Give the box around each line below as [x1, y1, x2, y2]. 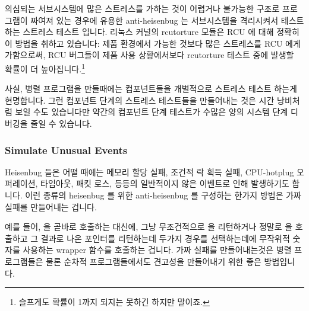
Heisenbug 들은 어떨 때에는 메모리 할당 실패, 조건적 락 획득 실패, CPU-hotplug [5, 165, 294, 178]
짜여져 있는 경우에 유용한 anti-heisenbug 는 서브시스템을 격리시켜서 [30, 14, 279, 26]
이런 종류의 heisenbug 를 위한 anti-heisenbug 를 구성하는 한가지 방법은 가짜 [25, 189, 301, 201]
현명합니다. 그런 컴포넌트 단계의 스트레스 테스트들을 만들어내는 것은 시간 [5, 94, 275, 106]
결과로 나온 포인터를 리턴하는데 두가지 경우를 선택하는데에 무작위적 [40, 232, 290, 244]
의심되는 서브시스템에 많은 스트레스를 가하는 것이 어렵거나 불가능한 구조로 [5, 2, 280, 14]
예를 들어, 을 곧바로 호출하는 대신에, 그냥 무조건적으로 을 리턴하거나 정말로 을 [5, 220, 293, 233]
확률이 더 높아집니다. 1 [5, 60, 85, 75]
